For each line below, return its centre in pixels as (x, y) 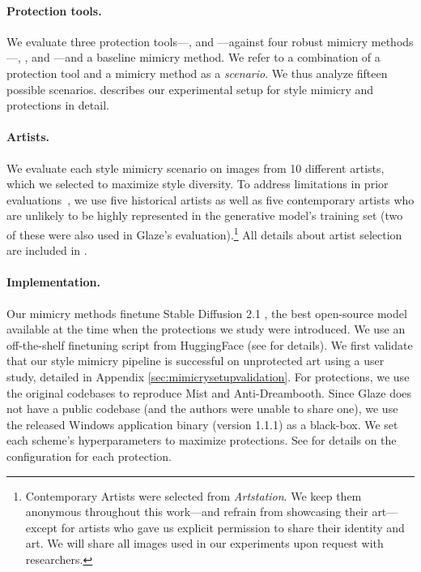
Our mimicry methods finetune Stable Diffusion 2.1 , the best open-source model (207, 313)
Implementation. (53, 282)
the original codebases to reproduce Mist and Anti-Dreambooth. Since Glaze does (209, 392)
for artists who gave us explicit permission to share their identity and (233, 527)
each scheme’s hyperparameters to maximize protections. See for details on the (202, 440)
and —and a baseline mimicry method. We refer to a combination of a (206, 57)
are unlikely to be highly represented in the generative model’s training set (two (205, 215)
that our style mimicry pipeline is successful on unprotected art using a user (196, 361)
